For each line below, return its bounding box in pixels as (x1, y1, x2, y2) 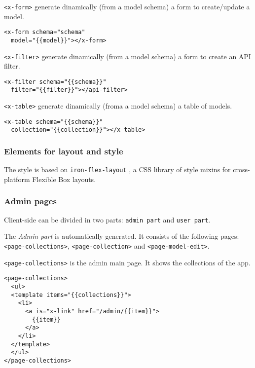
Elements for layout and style (4, 145, 123, 157)
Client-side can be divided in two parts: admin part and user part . (4, 214, 211, 224)
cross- (233, 164, 250, 175)
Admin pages (4, 195, 57, 207)
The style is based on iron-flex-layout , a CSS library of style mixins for (4, 164, 231, 175)
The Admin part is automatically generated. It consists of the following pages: (4, 231, 239, 241)
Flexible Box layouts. (32, 174, 96, 184)
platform (4, 174, 30, 184)
